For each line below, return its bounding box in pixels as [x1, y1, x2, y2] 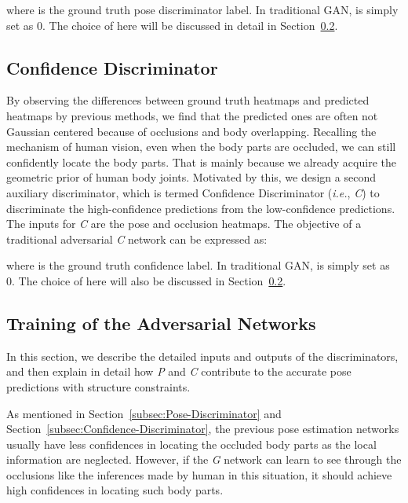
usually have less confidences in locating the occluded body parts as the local [6, 435, 377, 452]
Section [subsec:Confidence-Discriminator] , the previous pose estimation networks [6, 420, 399, 437]
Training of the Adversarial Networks [6, 310, 316, 335]
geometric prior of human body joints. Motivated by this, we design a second [6, 169, 376, 185]
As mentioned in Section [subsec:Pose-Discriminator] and [6, 405, 282, 421]
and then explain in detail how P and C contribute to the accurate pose [6, 363, 352, 380]
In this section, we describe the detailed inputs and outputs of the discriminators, [6, 347, 399, 364]
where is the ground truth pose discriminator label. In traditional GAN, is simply [6, 2, 399, 17]
